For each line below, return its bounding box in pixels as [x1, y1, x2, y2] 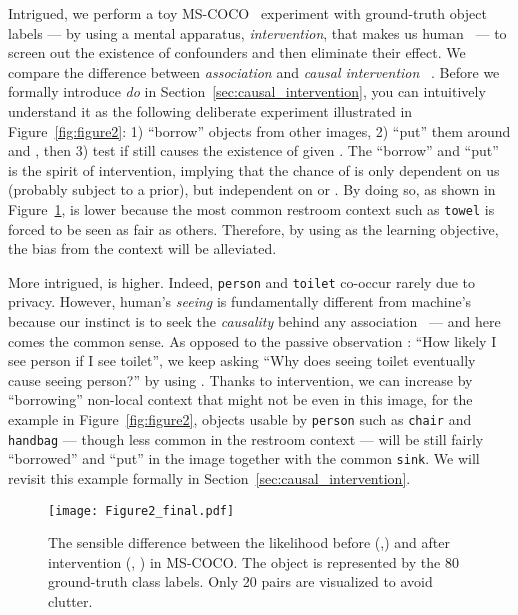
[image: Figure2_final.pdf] [48, 503, 235, 518]
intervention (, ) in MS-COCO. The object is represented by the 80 [48, 551, 459, 572]
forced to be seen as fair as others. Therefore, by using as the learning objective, [8, 218, 499, 239]
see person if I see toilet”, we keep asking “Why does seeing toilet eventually [8, 350, 476, 371]
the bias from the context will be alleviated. [8, 238, 277, 259]
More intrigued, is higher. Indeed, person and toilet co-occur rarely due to [8, 271, 475, 292]
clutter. [48, 591, 93, 611]
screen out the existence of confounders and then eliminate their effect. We [8, 42, 466, 63]
